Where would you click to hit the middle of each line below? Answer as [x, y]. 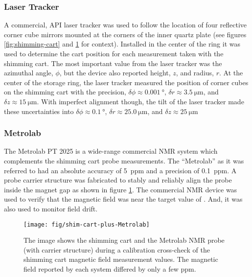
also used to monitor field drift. [51, 208]
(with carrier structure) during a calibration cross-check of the [117, 249]
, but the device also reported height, [115, 73]
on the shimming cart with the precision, [65, 92]
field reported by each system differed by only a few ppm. [110, 268]
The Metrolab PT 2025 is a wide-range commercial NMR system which [111, 151]
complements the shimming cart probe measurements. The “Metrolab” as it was [124, 160]
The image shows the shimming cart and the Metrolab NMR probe [124, 240]
